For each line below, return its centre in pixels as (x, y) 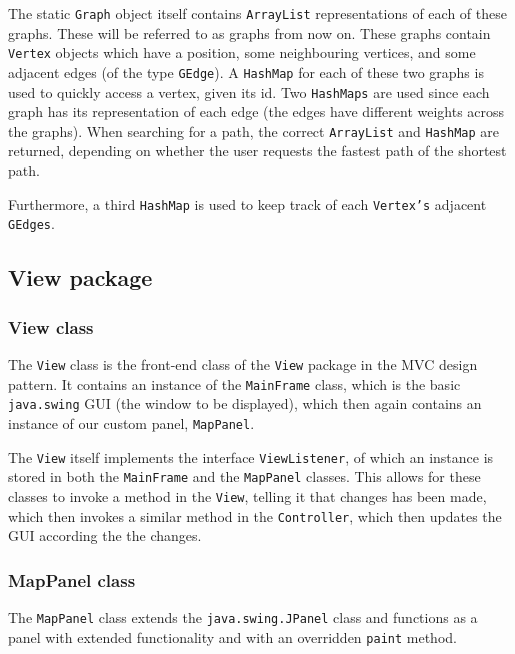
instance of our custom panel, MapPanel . (131, 422)
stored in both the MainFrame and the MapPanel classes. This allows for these (244, 476)
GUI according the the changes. (105, 535)
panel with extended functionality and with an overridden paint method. (232, 636)
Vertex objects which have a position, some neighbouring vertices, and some (242, 52)
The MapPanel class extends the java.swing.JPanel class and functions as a (243, 617)
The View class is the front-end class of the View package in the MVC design (243, 363)
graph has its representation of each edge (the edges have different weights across (256, 111)
